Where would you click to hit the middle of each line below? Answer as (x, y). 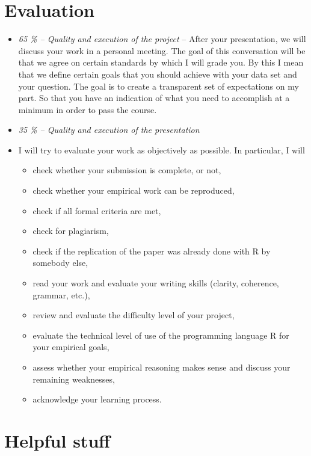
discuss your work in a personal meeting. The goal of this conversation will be (162, 50)
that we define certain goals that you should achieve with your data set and (158, 74)
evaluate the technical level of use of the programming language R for (161, 335)
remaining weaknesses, (74, 379)
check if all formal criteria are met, (97, 210)
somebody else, (60, 263)
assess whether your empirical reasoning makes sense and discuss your (162, 367)
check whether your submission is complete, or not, (127, 170)
